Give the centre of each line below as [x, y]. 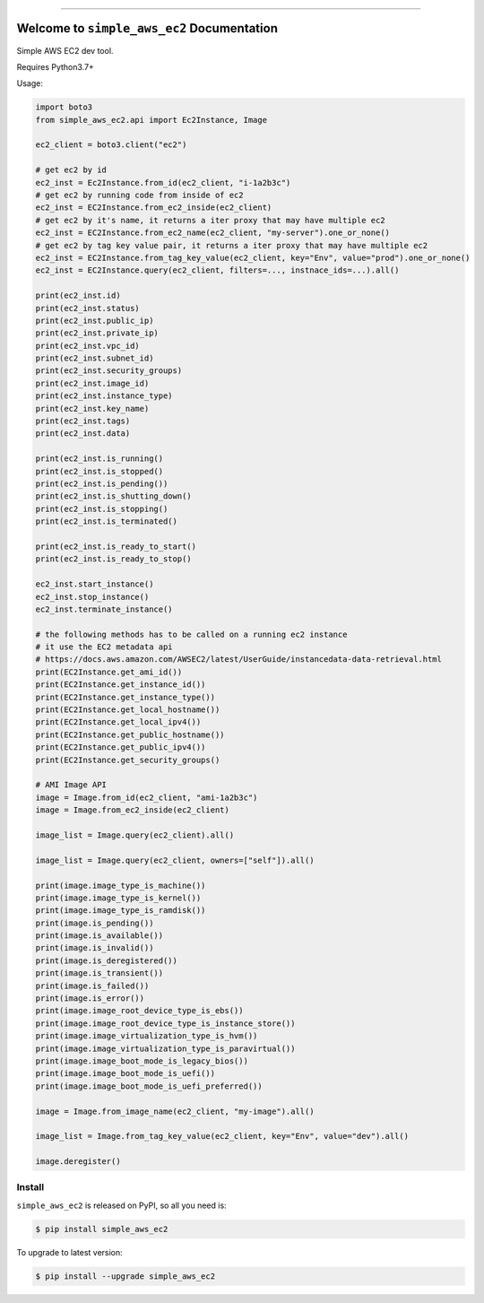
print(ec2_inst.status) [88, 308]
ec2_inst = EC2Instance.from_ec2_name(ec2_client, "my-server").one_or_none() [212, 233]
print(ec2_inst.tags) [83, 421]
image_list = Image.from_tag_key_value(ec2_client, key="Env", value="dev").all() [222, 1136]
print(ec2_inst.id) [78, 295]
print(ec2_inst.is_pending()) [102, 484]
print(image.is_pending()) [95, 923]
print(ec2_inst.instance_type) [104, 396]
